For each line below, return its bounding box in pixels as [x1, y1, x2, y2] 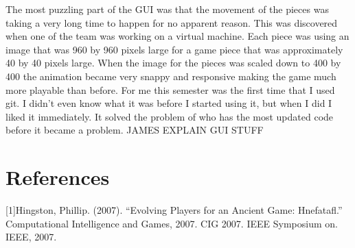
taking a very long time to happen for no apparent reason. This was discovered [5, 15, 338, 29]
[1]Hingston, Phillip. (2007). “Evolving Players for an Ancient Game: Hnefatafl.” [5, 203, 343, 217]
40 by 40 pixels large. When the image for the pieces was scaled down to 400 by [5, 55, 341, 70]
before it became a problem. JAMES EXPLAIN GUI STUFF [5, 123, 264, 137]
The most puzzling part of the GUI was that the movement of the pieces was [5, 2, 329, 16]
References [5, 163, 110, 191]
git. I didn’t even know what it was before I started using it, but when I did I [5, 96, 332, 110]
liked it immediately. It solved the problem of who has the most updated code [5, 109, 334, 123]
